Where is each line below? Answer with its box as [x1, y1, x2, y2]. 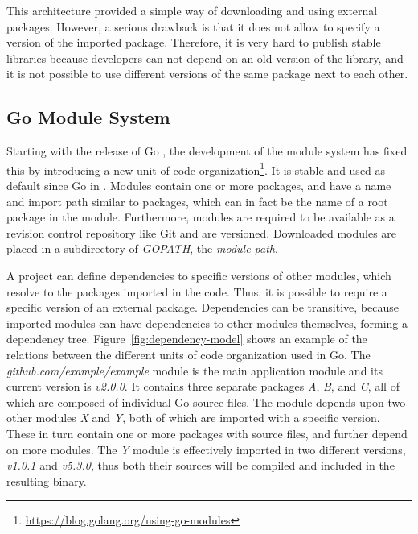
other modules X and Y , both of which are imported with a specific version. [6, 409, 380, 426]
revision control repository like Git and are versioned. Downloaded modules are [6, 224, 397, 241]
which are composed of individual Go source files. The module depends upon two [6, 393, 406, 410]
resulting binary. [6, 472, 87, 489]
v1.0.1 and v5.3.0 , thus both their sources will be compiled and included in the [6, 457, 395, 474]
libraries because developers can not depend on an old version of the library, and [6, 49, 404, 66]
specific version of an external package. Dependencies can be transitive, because [6, 299, 399, 316]
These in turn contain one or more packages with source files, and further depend [6, 424, 408, 441]
